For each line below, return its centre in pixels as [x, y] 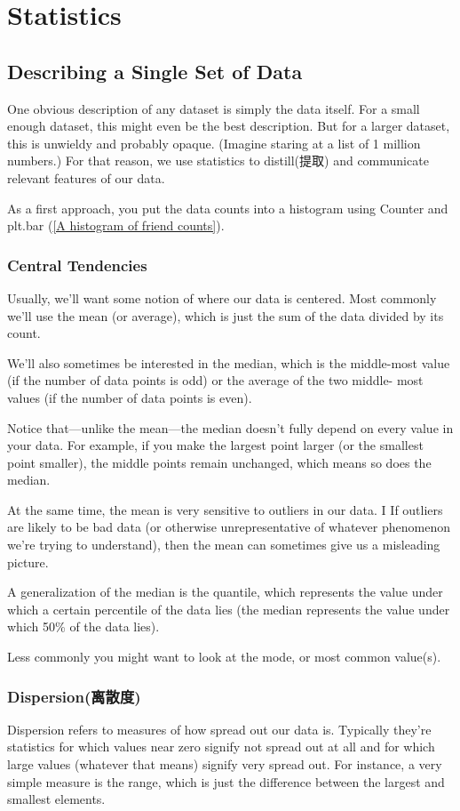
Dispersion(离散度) [74, 696]
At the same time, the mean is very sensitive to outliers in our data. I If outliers [225, 509]
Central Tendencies [77, 265]
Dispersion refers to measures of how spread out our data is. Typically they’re [219, 729]
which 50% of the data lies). [83, 626]
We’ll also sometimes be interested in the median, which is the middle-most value [229, 362]
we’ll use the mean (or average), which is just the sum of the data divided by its [226, 315]
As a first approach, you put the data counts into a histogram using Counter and [228, 208]
